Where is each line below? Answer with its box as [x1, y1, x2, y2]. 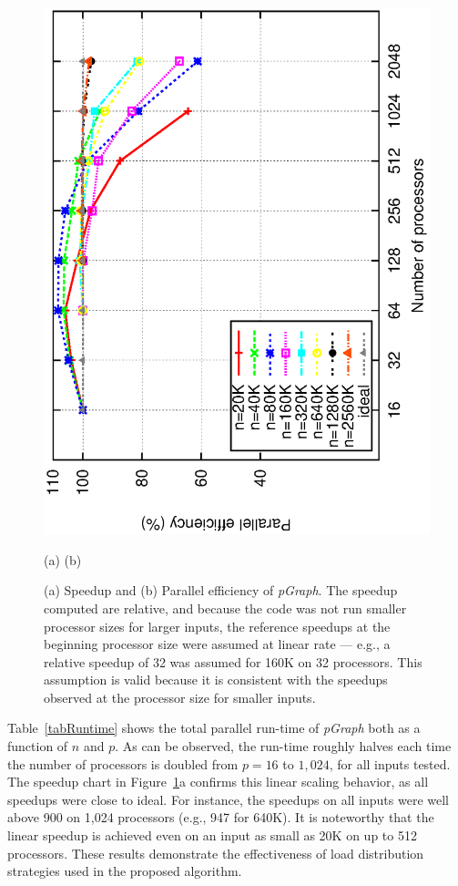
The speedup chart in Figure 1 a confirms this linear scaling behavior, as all [7, 772, 429, 791]
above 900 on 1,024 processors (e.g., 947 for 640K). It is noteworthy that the [7, 808, 434, 827]
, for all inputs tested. [329, 754, 451, 773]
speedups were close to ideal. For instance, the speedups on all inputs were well [7, 789, 449, 809]
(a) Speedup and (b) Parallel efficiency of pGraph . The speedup [44, 581, 398, 600]
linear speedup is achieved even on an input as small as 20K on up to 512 [7, 826, 417, 845]
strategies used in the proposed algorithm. [7, 861, 242, 881]
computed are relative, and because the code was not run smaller [44, 598, 407, 617]
